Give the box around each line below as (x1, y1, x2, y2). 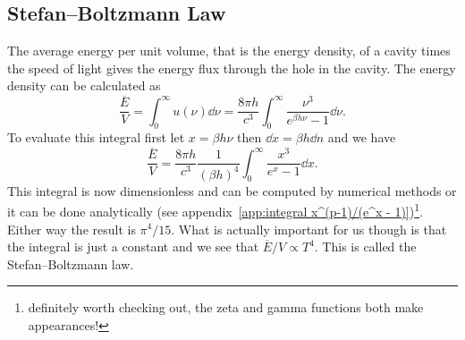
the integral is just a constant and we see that (7, 237, 259, 256)
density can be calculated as (7, 76, 161, 95)
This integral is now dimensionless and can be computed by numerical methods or (7, 181, 457, 200)
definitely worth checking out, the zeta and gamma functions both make (28, 298, 424, 317)
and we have (327, 128, 396, 147)
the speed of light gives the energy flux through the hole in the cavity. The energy (7, 58, 456, 77)
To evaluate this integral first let (7, 128, 185, 147)
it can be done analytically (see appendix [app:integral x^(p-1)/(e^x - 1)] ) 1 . (7, 200, 423, 220)
